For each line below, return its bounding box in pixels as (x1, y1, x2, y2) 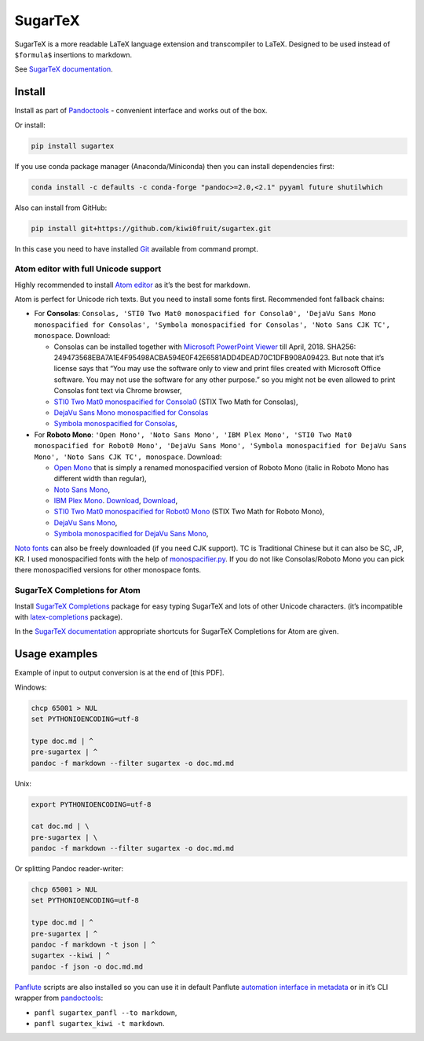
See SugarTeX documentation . (14, 64, 113, 74)
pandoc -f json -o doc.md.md (31, 962, 144, 971)
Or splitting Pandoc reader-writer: (14, 864, 124, 874)
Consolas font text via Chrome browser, (53, 386, 182, 395)
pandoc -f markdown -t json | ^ (31, 940, 156, 949)
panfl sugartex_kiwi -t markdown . (34, 1018, 165, 1028)
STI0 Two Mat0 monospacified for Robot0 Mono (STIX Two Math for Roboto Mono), (53, 507, 325, 517)
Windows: (14, 682, 47, 692)
